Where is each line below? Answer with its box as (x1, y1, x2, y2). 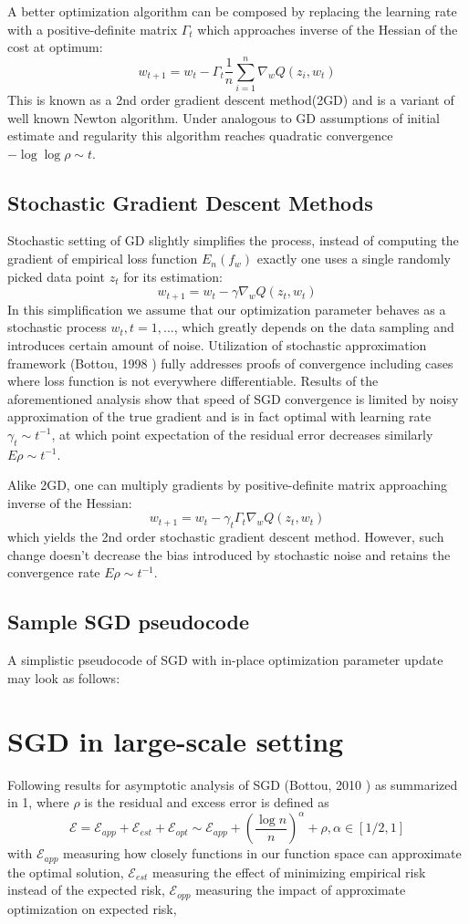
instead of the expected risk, (7, 880, 165, 899)
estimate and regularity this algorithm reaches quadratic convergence (7, 126, 393, 145)
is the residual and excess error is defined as (84, 793, 329, 812)
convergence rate (7, 563, 100, 582)
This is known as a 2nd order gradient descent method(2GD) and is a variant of (7, 89, 454, 109)
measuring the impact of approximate (195, 880, 406, 899)
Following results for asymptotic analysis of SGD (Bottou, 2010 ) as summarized (7, 774, 458, 794)
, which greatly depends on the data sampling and (173, 317, 454, 337)
